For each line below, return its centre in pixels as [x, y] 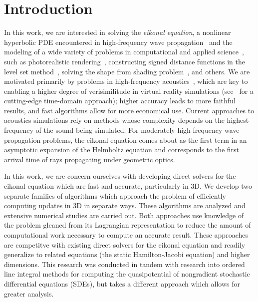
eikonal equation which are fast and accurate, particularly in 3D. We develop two [128, 186]
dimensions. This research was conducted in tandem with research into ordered [125, 264]
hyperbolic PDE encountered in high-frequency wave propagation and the [118, 42]
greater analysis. [29, 293]
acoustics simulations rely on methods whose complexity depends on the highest [127, 120]
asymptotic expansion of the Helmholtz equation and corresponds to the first [122, 150]
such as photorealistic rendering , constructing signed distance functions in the [125, 61]
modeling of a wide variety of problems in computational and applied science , [124, 52]
